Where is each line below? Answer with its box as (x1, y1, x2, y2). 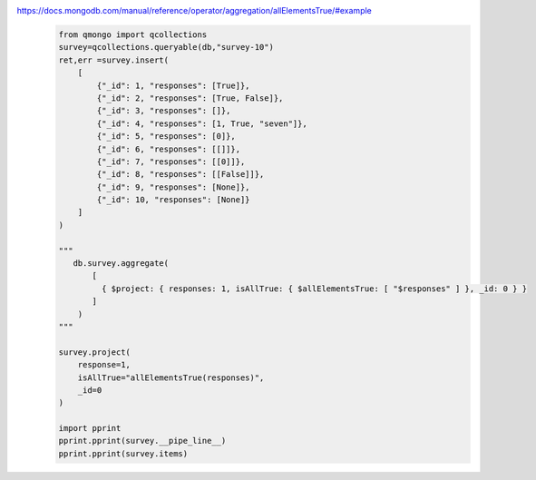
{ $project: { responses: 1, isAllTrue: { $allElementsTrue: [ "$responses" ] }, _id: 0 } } (101, 283, 528, 294)
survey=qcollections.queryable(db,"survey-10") (58, 42, 274, 53)
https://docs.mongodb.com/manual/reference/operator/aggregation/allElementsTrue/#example (16, 5, 372, 15)
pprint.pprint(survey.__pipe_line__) (58, 436, 227, 446)
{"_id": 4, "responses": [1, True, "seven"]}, (96, 118, 307, 129)
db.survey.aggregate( (73, 259, 170, 269)
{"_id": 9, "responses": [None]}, (96, 181, 250, 192)
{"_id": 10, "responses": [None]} (96, 195, 250, 205)
